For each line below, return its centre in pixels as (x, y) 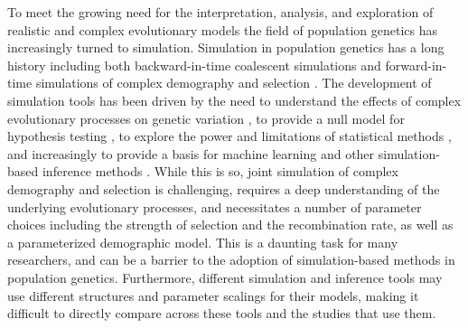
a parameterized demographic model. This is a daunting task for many (203, 242)
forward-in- (416, 65)
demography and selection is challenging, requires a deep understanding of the (224, 188)
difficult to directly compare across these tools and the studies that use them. (222, 313)
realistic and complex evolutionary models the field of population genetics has (223, 29)
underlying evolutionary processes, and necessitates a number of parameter (215, 206)
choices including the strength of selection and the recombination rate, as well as (230, 225)
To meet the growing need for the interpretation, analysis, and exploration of (220, 12)
